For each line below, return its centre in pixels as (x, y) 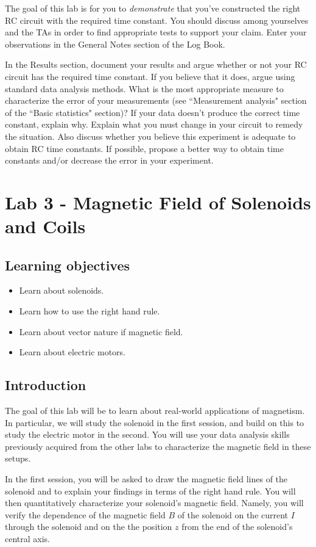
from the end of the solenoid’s (237, 527)
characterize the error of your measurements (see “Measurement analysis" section (156, 100)
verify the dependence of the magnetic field (85, 514)
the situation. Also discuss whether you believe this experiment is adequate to (150, 136)
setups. (18, 458)
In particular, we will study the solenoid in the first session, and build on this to (155, 422)
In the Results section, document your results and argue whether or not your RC (156, 64)
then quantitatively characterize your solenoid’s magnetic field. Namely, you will (154, 503)
